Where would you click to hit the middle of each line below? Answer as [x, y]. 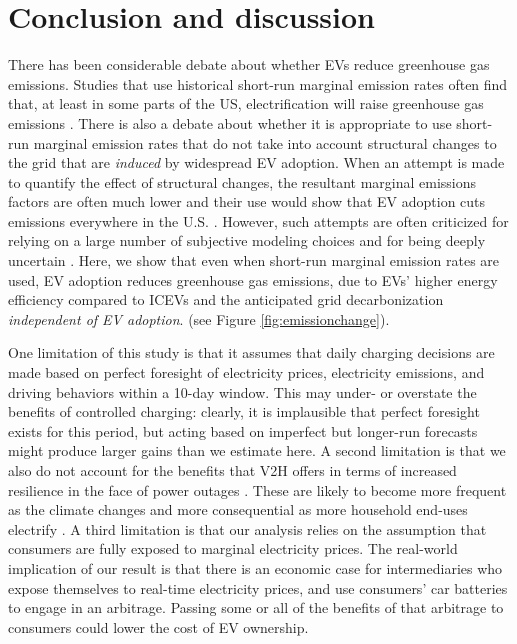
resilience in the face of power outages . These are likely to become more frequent [257, 489]
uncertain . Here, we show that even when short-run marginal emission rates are [254, 260]
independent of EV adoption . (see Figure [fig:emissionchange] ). [199, 318]
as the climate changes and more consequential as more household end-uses [238, 509]
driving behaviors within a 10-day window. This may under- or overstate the [242, 391]
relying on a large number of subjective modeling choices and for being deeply [247, 240]
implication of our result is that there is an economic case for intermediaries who [255, 567]
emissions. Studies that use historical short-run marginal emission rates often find [258, 83]
